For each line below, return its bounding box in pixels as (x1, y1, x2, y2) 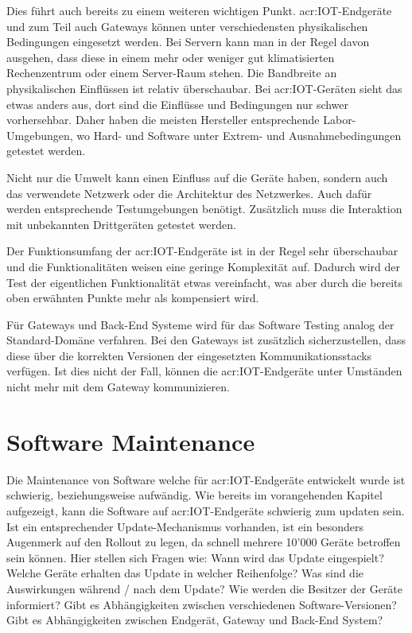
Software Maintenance (6, 425, 255, 457)
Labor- (323, 111, 356, 128)
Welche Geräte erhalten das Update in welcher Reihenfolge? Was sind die (6, 565, 364, 581)
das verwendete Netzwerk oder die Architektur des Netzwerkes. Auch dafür (6, 184, 372, 201)
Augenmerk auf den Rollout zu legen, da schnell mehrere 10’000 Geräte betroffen (6, 534, 401, 550)
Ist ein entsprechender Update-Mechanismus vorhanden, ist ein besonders (6, 518, 364, 534)
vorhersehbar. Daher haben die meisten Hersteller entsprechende (6, 111, 320, 128)
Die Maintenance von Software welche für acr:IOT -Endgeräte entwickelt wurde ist (6, 471, 406, 487)
